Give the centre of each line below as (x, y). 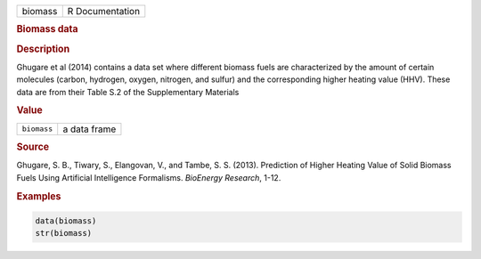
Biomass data (48, 29)
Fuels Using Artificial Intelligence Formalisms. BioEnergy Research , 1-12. (149, 177)
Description (43, 49)
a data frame (90, 129)
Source (33, 147)
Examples (39, 196)
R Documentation (104, 11)
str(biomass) (64, 233)
